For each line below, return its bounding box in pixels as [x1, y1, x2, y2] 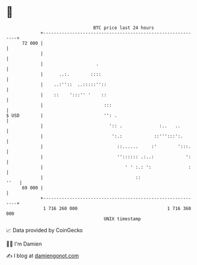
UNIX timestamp [103, 215, 142, 222]
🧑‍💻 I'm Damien [6, 240, 42, 247]
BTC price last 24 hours [93, 25, 155, 31]
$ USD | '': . [6, 112, 117, 119]
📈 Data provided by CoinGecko [6, 227, 83, 234]
